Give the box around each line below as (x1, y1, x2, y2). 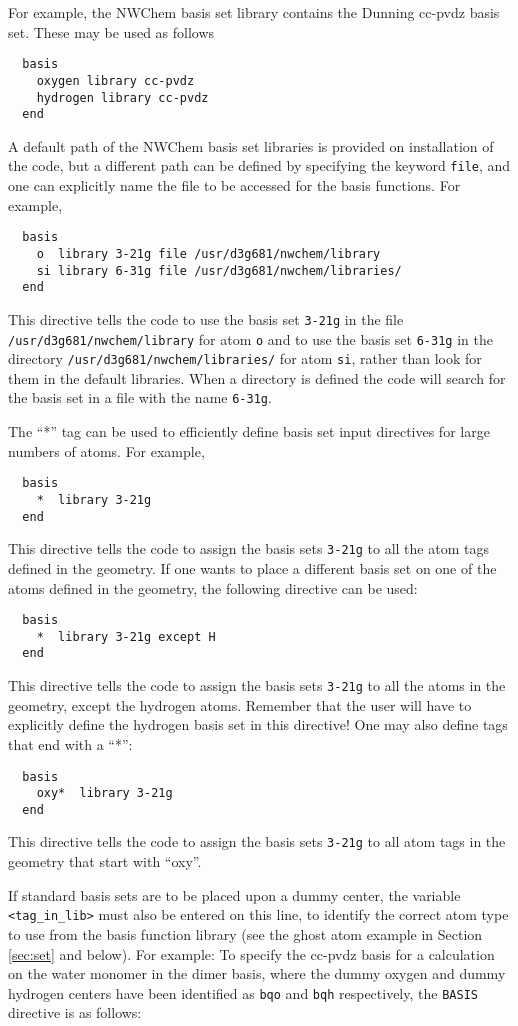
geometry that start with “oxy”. (8, 851, 202, 872)
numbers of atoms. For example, (8, 440, 205, 461)
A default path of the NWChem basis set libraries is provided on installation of (8, 135, 494, 156)
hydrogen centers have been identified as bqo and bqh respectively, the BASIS (8, 982, 478, 1003)
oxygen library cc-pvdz (36, 73, 195, 88)
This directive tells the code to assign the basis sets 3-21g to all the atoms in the (8, 675, 506, 696)
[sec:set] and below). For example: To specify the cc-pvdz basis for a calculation (8, 943, 495, 964)
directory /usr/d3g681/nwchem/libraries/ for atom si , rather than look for (8, 348, 482, 369)
